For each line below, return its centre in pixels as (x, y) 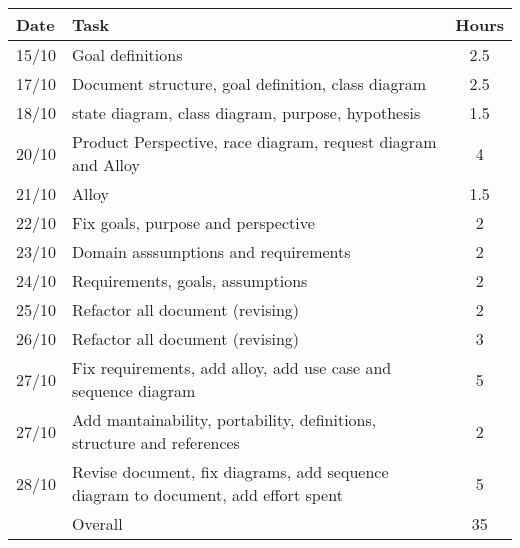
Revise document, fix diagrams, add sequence (230, 471)
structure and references (156, 442)
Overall (97, 523)
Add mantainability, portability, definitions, (224, 419)
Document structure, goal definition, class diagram (249, 83)
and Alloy (106, 164)
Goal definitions (127, 54)
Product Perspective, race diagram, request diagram (254, 141)
